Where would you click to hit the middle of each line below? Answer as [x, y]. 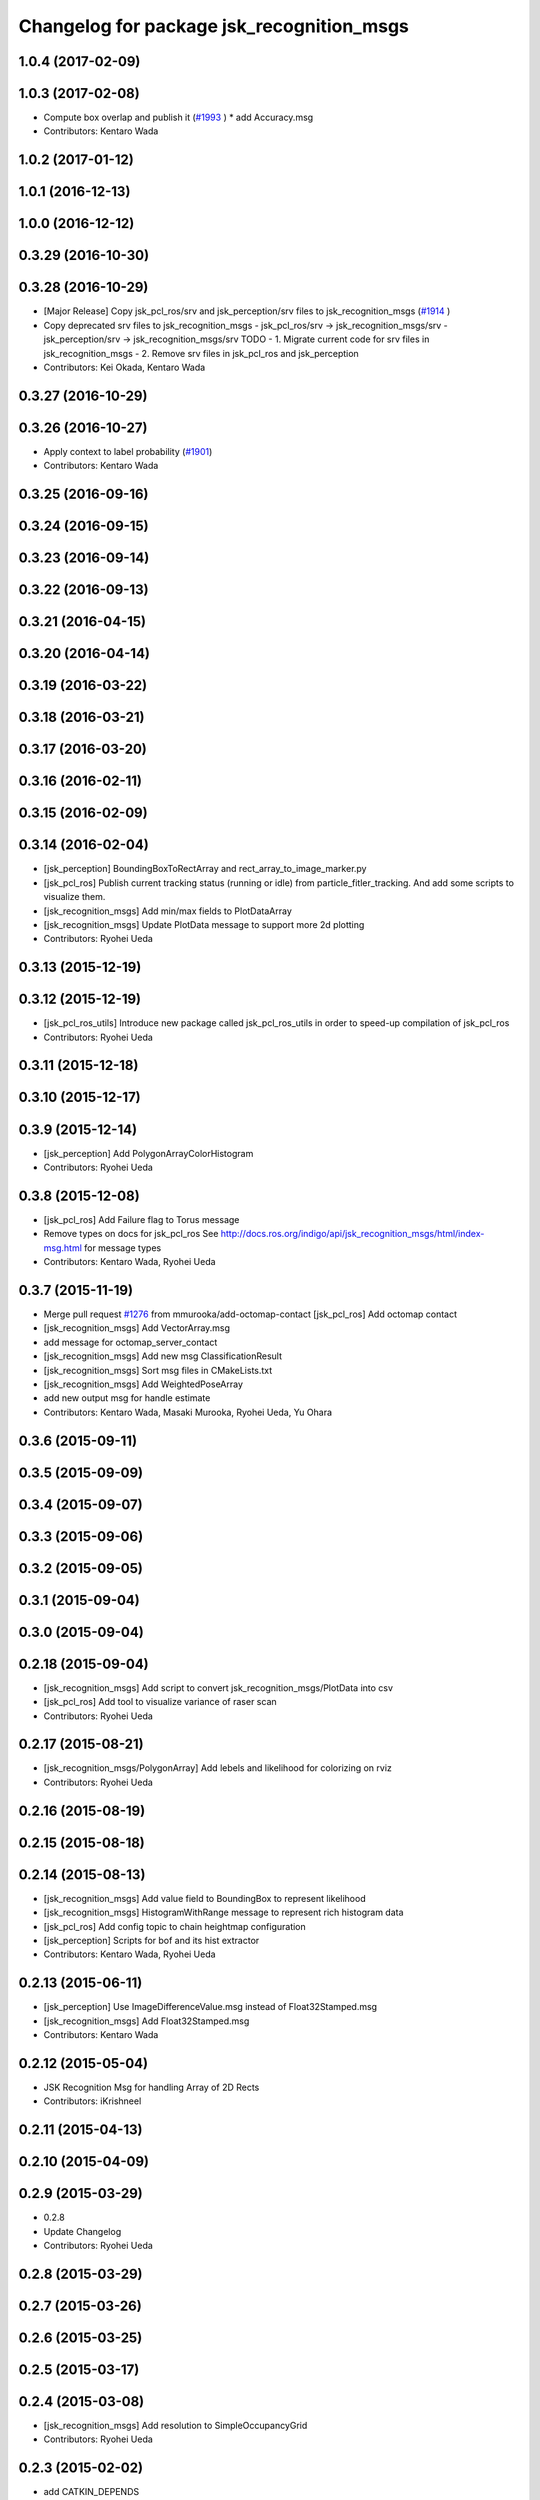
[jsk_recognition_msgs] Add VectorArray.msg [136, 1328]
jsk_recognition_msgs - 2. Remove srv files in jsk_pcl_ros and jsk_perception [201, 353]
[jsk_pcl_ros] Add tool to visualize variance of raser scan [160, 1702]
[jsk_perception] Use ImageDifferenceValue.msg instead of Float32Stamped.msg [210, 2007]
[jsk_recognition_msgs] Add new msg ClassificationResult [162, 1356]
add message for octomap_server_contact [130, 1342]
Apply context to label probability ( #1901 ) [128, 451]
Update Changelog [82, 2231]
